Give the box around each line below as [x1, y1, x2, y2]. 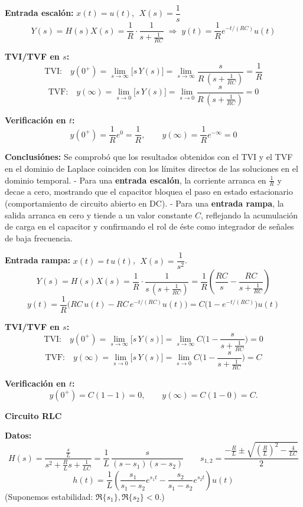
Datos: [5, 429, 32, 441]
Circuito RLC [5, 409, 62, 421]
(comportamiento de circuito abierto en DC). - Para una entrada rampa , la [5, 197, 284, 209]
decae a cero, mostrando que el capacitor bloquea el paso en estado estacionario [5, 185, 293, 198]
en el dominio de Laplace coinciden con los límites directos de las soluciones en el [5, 162, 298, 174]
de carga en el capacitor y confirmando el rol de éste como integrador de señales [5, 220, 294, 233]
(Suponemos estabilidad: [5, 490, 93, 502]
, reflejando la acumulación [200, 208, 298, 221]
